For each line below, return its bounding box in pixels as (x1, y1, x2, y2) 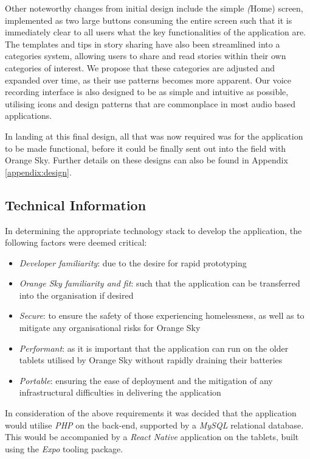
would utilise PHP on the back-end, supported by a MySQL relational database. (5, 418, 304, 431)
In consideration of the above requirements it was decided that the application (5, 407, 297, 419)
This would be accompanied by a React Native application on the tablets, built (5, 430, 299, 443)
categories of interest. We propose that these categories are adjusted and (5, 61, 275, 74)
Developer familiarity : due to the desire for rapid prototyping (19, 256, 247, 269)
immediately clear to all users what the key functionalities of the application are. (5, 26, 306, 38)
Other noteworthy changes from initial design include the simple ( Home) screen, (5, 2, 303, 14)
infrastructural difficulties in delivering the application (19, 386, 221, 399)
